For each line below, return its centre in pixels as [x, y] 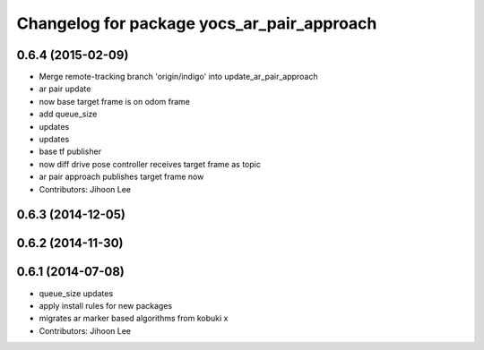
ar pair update [65, 89]
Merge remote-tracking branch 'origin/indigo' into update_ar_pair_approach [178, 77]
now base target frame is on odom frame [114, 101]
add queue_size [68, 114]
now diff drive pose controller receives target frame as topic [150, 164]
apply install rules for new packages [106, 305]
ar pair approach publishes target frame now [121, 177]
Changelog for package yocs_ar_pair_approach [197, 23]
